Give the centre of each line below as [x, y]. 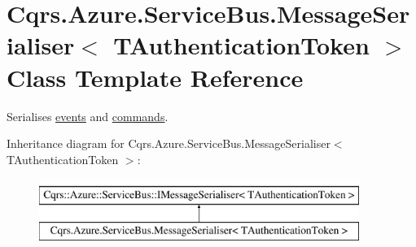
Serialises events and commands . [88, 116]
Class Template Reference [155, 77]
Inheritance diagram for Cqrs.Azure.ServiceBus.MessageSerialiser [169, 143]
